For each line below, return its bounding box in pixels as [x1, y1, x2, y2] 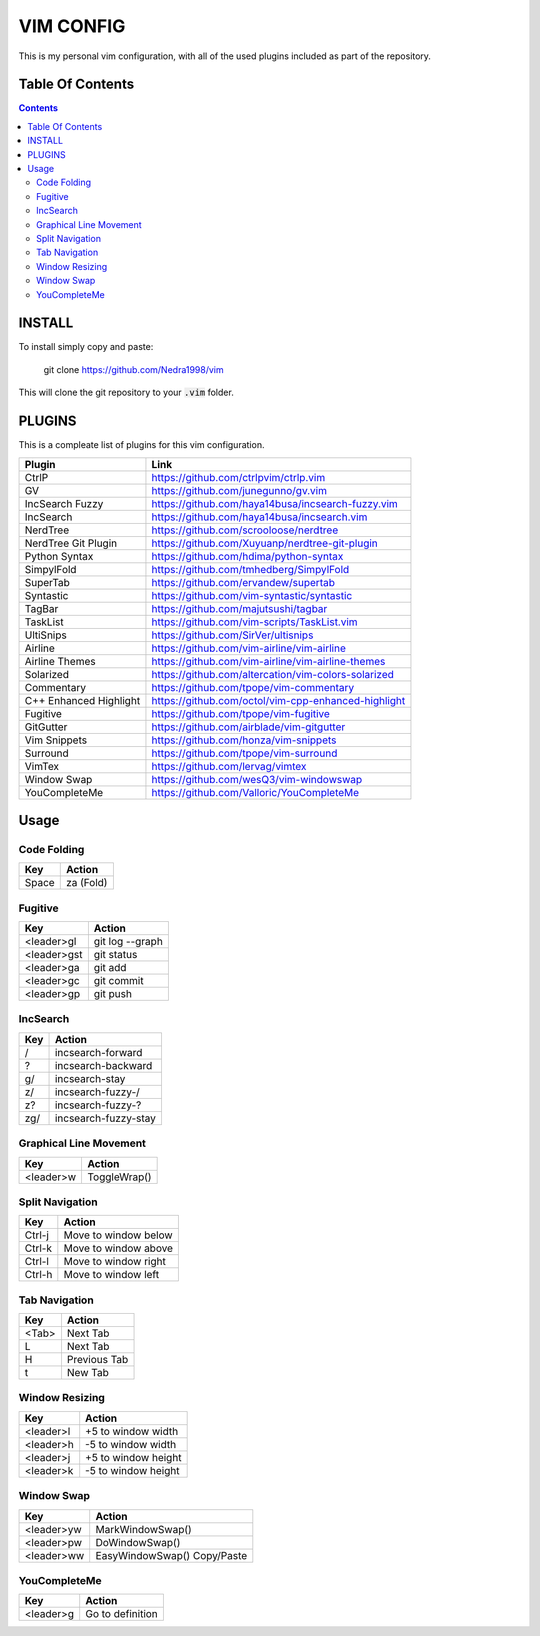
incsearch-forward [54, 1045, 143, 1059]
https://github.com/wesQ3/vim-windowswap [151, 772, 363, 786]
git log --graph [93, 935, 164, 949]
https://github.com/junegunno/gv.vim [151, 483, 327, 497]
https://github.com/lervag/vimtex [151, 759, 307, 773]
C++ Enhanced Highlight [24, 693, 141, 707]
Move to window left [63, 1268, 160, 1282]
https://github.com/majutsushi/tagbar [151, 601, 328, 615]
